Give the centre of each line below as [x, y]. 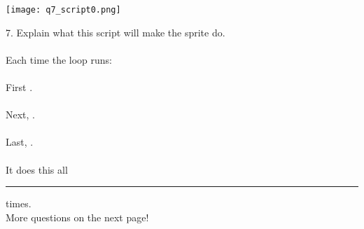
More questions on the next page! [77, 217]
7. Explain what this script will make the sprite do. [115, 32]
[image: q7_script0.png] [63, 10]
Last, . [20, 142]
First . [19, 87]
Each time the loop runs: [59, 59]
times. [19, 203]
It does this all [37, 169]
